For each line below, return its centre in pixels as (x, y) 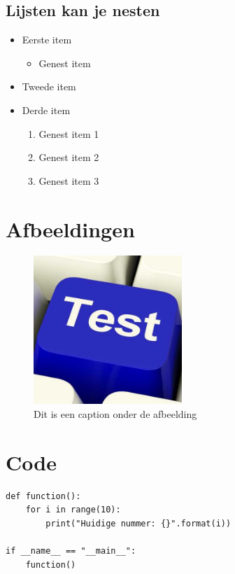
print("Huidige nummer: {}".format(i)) (138, 523)
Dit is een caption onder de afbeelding (115, 414)
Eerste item (47, 40)
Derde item (46, 110)
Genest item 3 (69, 180)
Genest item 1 (69, 133)
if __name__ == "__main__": (71, 551)
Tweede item (49, 86)
